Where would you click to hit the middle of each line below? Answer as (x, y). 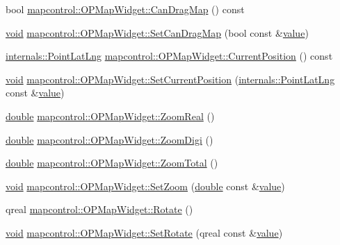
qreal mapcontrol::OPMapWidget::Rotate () (99, 209)
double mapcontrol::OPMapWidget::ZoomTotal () (112, 163)
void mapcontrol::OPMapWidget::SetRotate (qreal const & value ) (144, 232)
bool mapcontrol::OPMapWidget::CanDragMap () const (125, 9)
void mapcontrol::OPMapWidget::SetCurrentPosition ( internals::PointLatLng (170, 79)
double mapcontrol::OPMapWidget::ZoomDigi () (110, 139)
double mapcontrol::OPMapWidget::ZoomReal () (110, 116)
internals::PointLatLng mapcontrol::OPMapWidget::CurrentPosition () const (169, 56)
